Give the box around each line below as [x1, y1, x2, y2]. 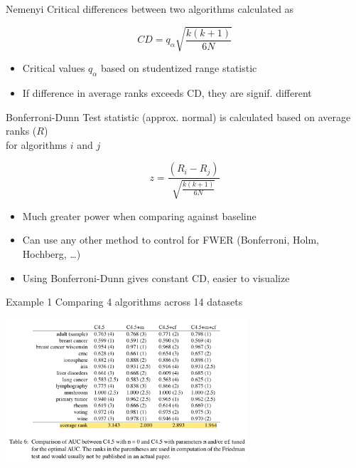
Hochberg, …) [22, 246, 81, 261]
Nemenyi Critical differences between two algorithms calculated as [6, 1, 294, 16]
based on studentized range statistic [101, 61, 257, 76]
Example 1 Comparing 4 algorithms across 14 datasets [6, 294, 243, 309]
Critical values [22, 61, 85, 76]
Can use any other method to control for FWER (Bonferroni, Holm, [22, 232, 319, 247]
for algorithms [6, 137, 68, 152]
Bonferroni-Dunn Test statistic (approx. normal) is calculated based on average [6, 109, 351, 124]
